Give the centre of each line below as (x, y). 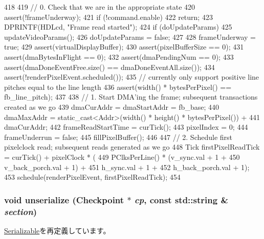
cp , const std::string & (181, 199)
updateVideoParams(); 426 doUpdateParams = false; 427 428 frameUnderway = (130, 37)
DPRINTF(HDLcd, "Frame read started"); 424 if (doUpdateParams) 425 (118, 27)
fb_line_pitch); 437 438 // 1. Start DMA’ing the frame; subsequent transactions (131, 97)
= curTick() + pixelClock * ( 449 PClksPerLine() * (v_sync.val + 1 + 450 (122, 157)
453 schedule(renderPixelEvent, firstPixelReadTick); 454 (92, 177)
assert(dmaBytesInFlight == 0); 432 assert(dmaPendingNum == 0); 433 (119, 56)
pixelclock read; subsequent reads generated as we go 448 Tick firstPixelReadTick (132, 147)
